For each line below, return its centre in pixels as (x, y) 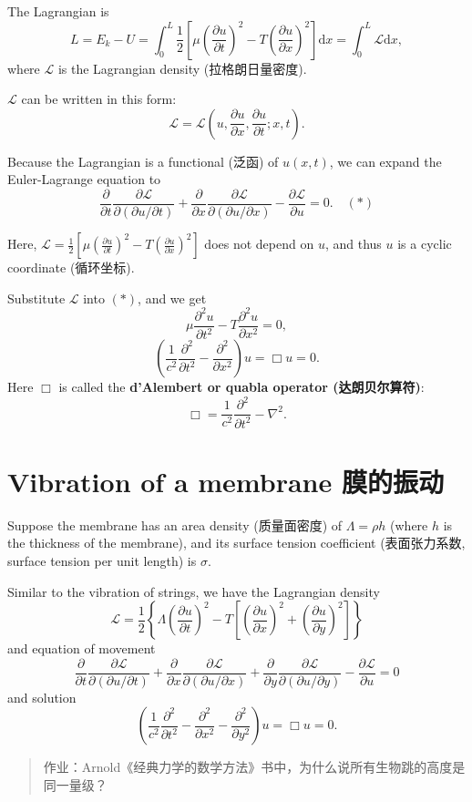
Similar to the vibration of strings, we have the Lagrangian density (194, 591)
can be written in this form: (99, 99)
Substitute (36, 298)
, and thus (353, 244)
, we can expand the (385, 161)
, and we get (172, 298)
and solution (42, 697)
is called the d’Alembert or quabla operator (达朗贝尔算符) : (241, 387)
